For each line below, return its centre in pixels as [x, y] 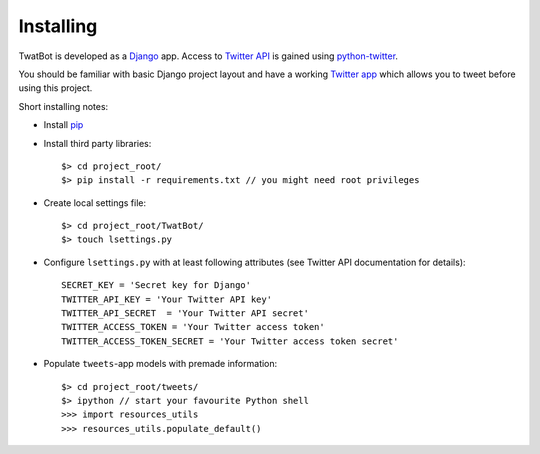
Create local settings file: [95, 202]
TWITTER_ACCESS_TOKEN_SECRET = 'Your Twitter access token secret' [230, 341]
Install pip [63, 125]
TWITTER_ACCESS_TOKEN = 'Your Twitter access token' [193, 327]
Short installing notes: [63, 106]
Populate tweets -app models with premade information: [160, 364]
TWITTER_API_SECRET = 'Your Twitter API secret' [185, 313]
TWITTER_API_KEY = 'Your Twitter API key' [167, 299]
